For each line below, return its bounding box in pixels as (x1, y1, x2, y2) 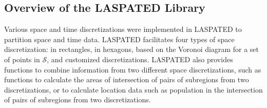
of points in (4, 53, 40, 64)
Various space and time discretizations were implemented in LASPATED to (4, 24, 242, 34)
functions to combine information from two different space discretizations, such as (4, 64, 261, 75)
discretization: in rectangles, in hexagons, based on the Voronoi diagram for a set (4, 44, 259, 55)
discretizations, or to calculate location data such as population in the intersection (4, 84, 263, 95)
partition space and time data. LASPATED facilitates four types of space (4, 33, 235, 44)
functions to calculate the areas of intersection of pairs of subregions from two (4, 74, 249, 85)
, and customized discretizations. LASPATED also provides (47, 53, 233, 64)
